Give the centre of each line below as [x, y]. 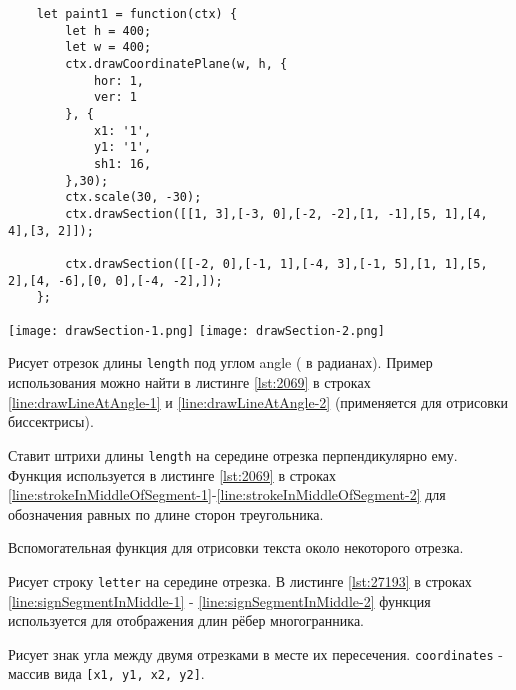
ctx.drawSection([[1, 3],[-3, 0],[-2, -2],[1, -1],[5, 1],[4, [276, 213]
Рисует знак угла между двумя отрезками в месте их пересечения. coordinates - [255, 653]
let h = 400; [108, 30]
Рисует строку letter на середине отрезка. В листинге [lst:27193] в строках [240, 580]
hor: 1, [119, 80]
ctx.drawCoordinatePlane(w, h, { [176, 63]
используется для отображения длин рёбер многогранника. [186, 620]
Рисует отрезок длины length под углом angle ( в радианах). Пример [220, 362]
